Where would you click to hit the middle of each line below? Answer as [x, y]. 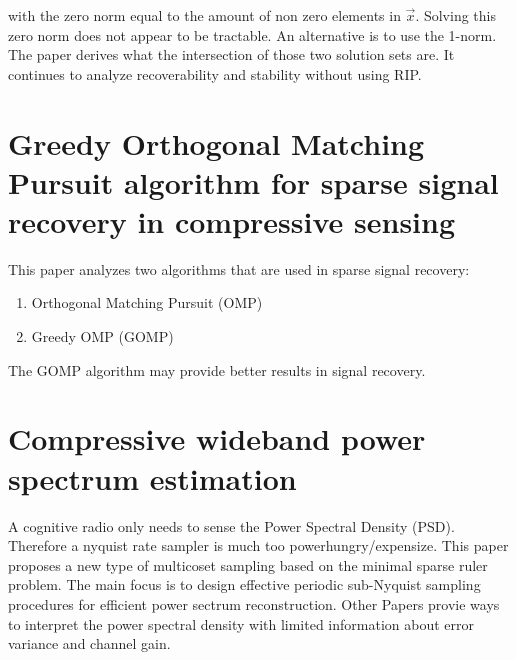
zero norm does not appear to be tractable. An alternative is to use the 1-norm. [252, 34]
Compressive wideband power [217, 438]
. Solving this [455, 15]
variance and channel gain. [89, 643]
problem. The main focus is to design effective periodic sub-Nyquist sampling [244, 584]
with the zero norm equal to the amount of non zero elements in [204, 15]
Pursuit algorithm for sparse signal [253, 181]
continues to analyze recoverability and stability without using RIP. [215, 73]
